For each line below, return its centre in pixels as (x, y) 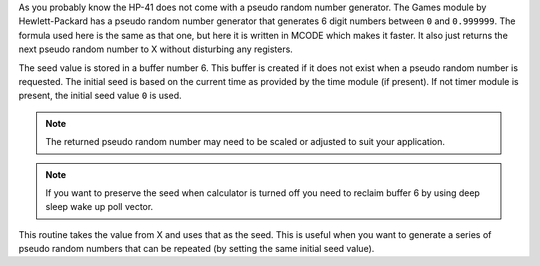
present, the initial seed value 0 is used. (100, 96)
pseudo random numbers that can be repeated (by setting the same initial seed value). (196, 249)
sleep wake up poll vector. (99, 207)
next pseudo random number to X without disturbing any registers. (156, 49)
